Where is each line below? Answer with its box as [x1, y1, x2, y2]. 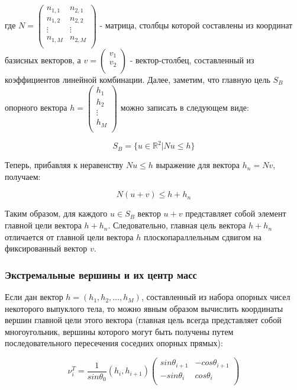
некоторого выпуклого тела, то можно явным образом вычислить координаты [5, 302, 283, 314]
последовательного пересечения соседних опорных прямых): [5, 337, 223, 349]
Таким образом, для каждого [5, 207, 108, 220]
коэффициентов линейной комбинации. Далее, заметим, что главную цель [5, 73, 270, 85]
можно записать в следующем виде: [120, 101, 249, 114]
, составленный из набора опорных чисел [141, 291, 290, 303]
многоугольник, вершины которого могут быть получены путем [5, 325, 234, 337]
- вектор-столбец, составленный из [130, 53, 254, 66]
